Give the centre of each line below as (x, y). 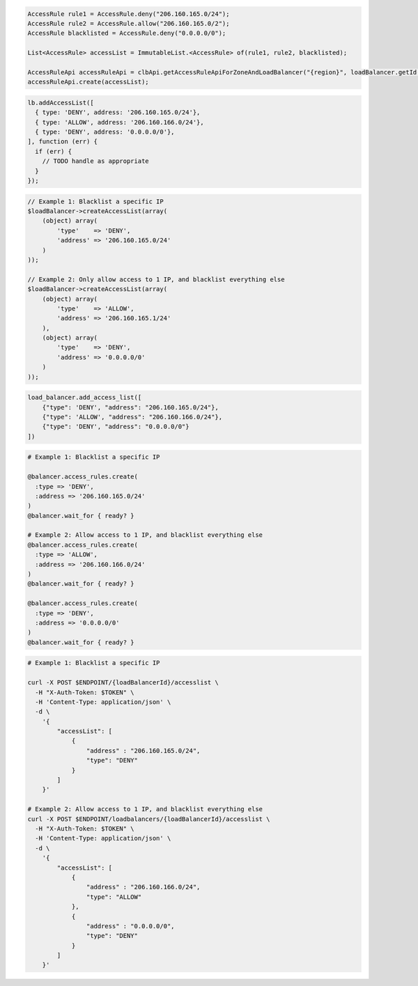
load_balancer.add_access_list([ (85, 398)
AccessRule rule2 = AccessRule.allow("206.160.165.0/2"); (129, 23)
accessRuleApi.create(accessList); (88, 82)
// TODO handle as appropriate (95, 161)
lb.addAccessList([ (61, 102)
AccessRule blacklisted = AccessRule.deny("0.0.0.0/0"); (127, 33)
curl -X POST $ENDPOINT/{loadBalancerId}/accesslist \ (123, 683)
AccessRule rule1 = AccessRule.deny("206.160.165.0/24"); (129, 14)
